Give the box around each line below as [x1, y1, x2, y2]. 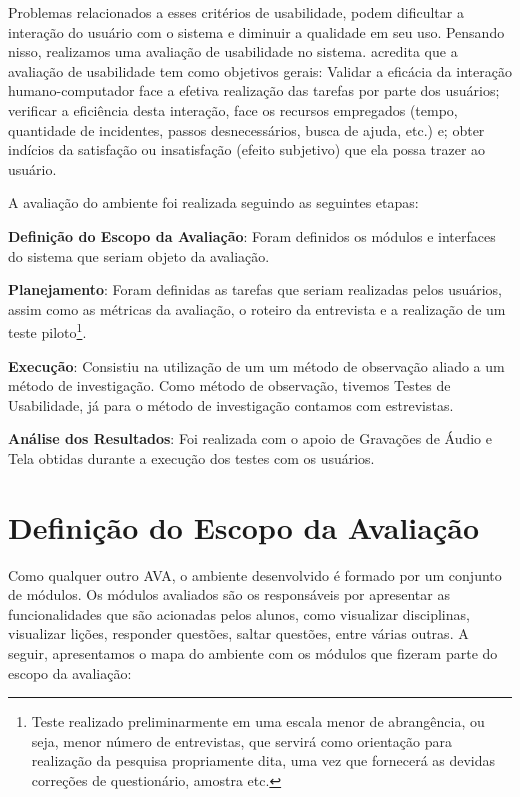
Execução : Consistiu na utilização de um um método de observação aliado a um [8, 355, 505, 376]
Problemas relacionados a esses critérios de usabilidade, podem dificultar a [8, 2, 464, 22]
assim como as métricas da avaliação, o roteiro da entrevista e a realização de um [8, 298, 506, 319]
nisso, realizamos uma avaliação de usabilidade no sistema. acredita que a [8, 41, 458, 62]
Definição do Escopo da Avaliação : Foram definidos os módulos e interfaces [8, 225, 496, 246]
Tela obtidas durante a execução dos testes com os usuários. [8, 447, 375, 468]
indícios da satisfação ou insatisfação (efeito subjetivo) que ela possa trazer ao [8, 139, 486, 160]
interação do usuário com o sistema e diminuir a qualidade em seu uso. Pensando [8, 21, 505, 42]
